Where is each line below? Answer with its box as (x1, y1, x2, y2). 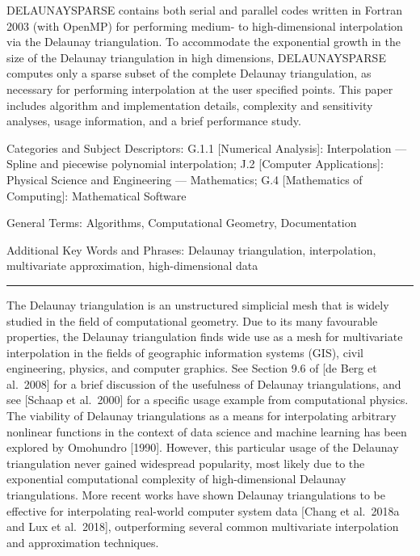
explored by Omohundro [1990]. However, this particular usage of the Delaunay (6, 439, 399, 456)
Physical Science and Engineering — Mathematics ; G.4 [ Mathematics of (6, 171, 363, 187)
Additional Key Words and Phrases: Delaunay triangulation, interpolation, (6, 241, 376, 258)
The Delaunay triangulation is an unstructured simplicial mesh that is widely (6, 296, 389, 313)
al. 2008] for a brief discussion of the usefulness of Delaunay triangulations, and (6, 375, 401, 392)
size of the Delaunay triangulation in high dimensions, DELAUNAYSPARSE (6, 48, 386, 65)
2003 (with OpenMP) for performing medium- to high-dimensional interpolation (6, 17, 403, 34)
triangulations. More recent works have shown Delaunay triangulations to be (6, 486, 385, 503)
